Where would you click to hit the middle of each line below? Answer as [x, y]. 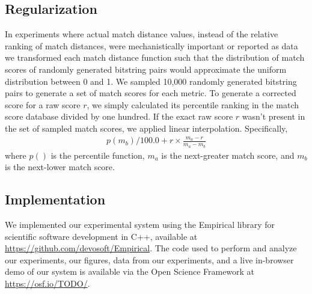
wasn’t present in [274, 116]
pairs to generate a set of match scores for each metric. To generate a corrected [151, 93]
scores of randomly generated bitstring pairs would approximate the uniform [146, 69]
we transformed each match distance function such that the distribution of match [155, 57]
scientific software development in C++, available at [101, 236]
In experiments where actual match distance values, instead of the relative [142, 34]
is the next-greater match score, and [228, 155]
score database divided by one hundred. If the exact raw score [119, 116]
